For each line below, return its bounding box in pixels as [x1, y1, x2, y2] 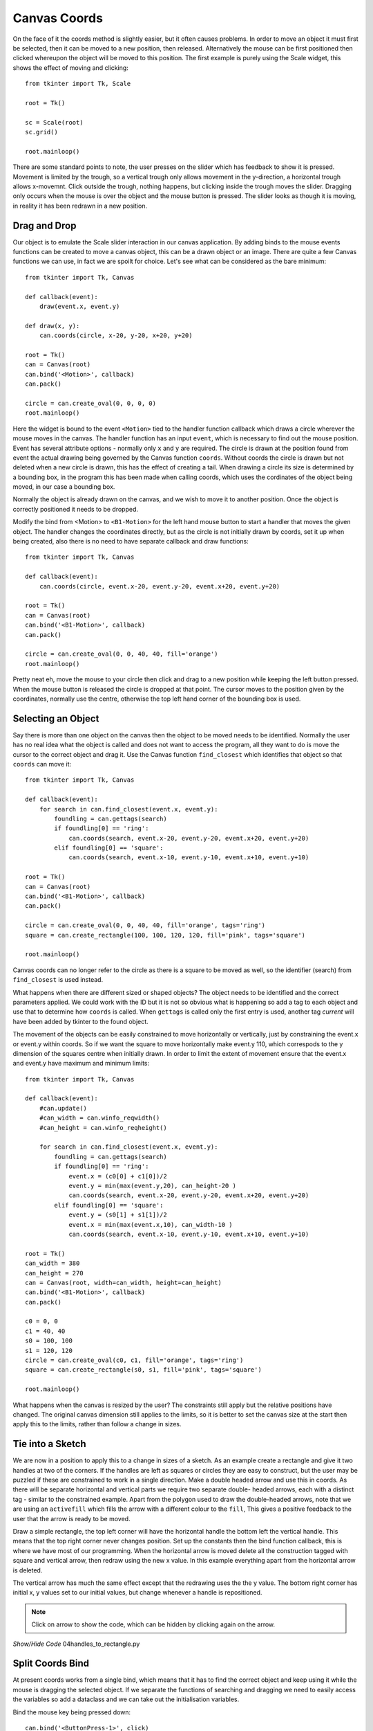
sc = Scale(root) [25, 118, 84, 126]
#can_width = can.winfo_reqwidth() [39, 1114, 160, 1122]
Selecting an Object [12, 712, 99, 724]
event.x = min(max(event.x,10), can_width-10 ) [68, 1221, 233, 1228]
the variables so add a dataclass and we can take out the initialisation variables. [12, 1695, 240, 1703]
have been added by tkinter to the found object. [12, 1017, 149, 1025]
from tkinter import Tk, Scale [25, 80, 131, 88]
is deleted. [12, 1566, 43, 1575]
